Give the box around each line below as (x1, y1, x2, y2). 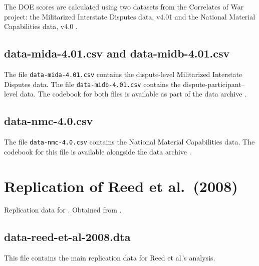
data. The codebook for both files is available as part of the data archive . (20, 88, 247, 99)
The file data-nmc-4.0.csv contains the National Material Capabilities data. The (4, 136, 255, 147)
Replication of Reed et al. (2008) (4, 175, 238, 196)
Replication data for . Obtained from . (4, 204, 122, 215)
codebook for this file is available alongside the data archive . (4, 146, 191, 156)
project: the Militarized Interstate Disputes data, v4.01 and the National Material (4, 11, 255, 21)
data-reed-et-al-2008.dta (4, 229, 131, 244)
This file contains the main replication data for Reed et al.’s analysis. (4, 252, 215, 263)
